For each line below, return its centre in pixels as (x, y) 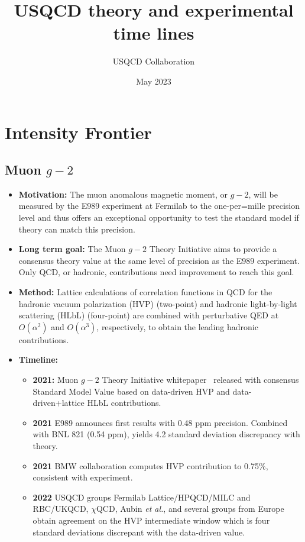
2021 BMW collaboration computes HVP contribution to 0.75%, (150, 465)
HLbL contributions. (124, 403)
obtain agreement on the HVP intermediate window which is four (151, 520)
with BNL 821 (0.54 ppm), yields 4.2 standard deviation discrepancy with (166, 434)
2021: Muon (56, 380)
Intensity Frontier (78, 132)
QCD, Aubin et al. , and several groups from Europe (190, 509)
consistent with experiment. (83, 477)
